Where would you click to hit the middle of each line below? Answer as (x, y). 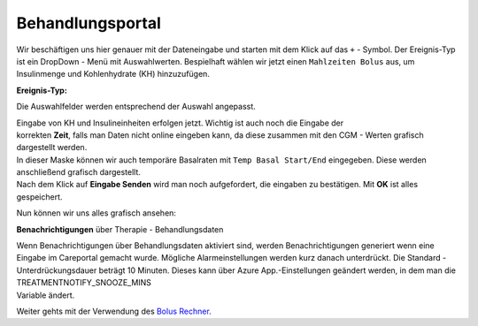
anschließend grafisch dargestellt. (79, 172)
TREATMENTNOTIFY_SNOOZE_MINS (84, 283)
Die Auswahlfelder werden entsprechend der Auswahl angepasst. (136, 107)
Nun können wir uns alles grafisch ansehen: (96, 213)
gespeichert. (39, 197)
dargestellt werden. (52, 148)
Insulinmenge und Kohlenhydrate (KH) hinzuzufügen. (113, 74)
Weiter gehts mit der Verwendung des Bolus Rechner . (114, 311)
